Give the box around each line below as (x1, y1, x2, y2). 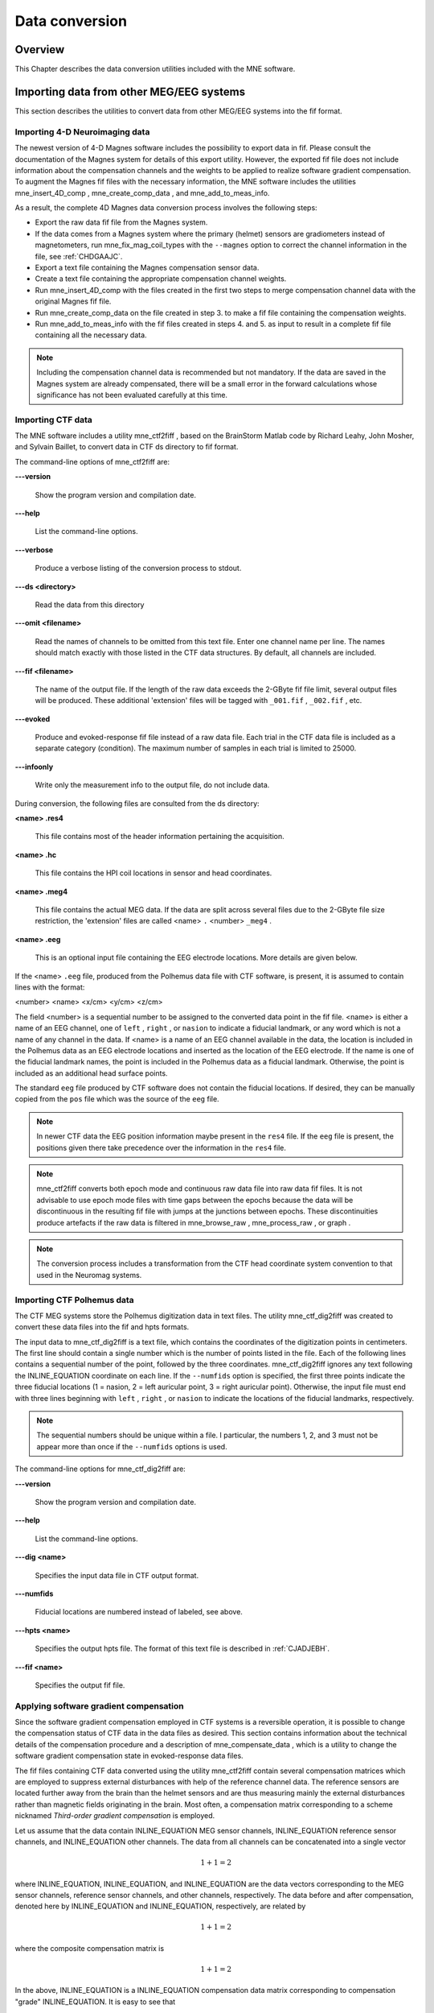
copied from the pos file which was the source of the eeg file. (14, 1094, 220, 1104)
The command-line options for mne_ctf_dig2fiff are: (14, 1464, 186, 1474)
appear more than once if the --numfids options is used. (36, 1441, 228, 1451)
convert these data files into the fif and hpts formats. (14, 1322, 190, 1332)
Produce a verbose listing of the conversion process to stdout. (35, 564, 242, 573)
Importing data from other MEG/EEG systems (14, 85, 245, 98)
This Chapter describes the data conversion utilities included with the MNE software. (14, 64, 296, 74)
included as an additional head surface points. (14, 1068, 168, 1078)
